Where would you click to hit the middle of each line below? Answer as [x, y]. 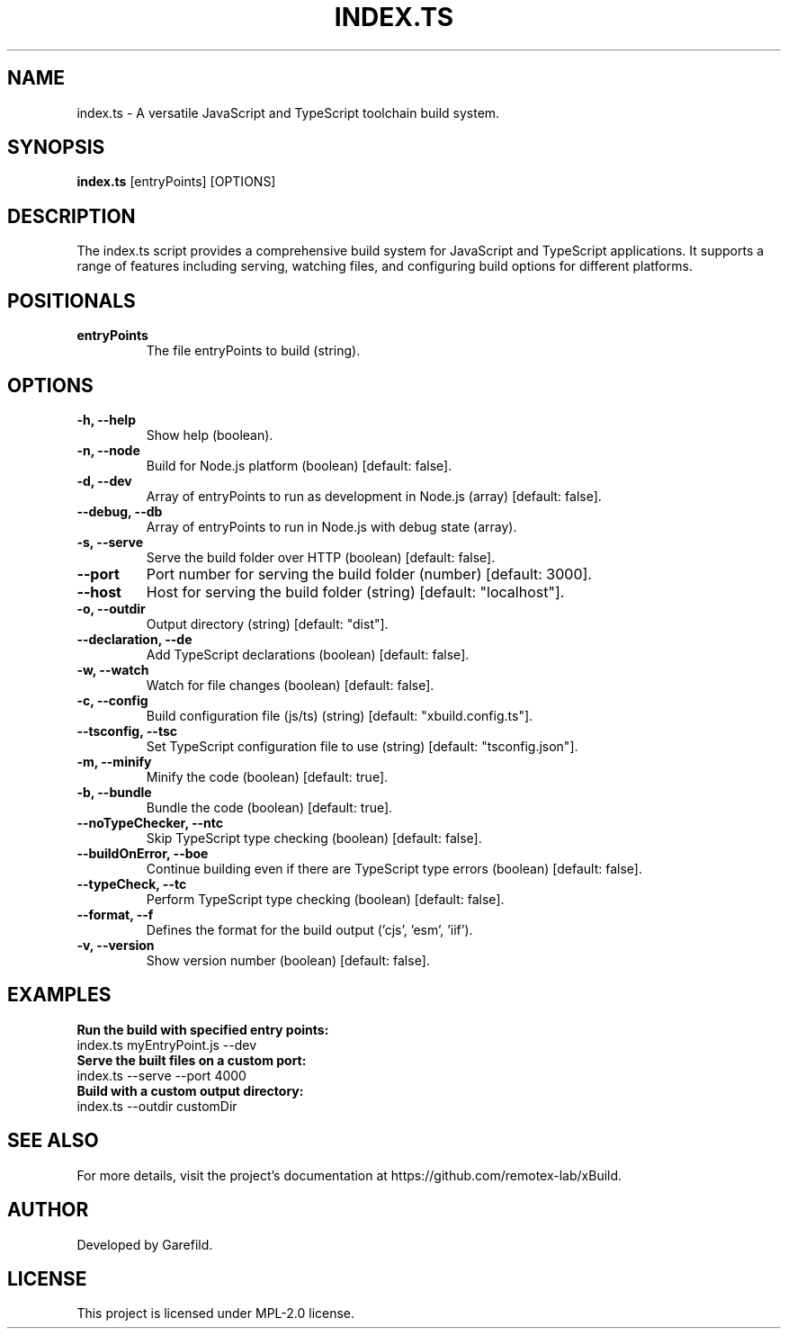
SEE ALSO [53, 1141]
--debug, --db [120, 511]
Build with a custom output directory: [190, 1090]
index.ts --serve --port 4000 [161, 1075]
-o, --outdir [111, 608]
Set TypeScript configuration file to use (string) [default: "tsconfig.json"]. [362, 746]
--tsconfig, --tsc [127, 731]
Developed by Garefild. [145, 1244]
